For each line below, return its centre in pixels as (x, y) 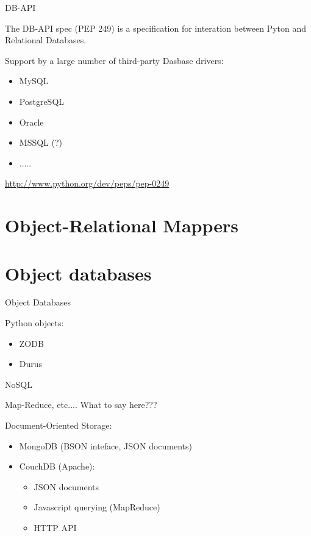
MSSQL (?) (41, 142)
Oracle (31, 122)
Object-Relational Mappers (122, 225)
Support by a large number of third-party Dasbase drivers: (114, 60)
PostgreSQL (42, 101)
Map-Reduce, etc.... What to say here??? (81, 405)
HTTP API (55, 527)
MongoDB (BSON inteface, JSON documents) (105, 445)
